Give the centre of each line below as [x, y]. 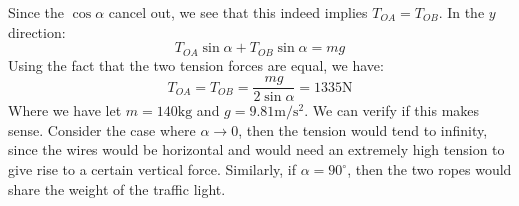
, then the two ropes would [429, 169]
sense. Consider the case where [102, 129]
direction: [37, 31]
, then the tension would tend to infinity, [363, 129]
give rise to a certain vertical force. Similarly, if [152, 169]
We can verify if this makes [396, 110]
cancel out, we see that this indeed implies [238, 12]
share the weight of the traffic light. [117, 188]
